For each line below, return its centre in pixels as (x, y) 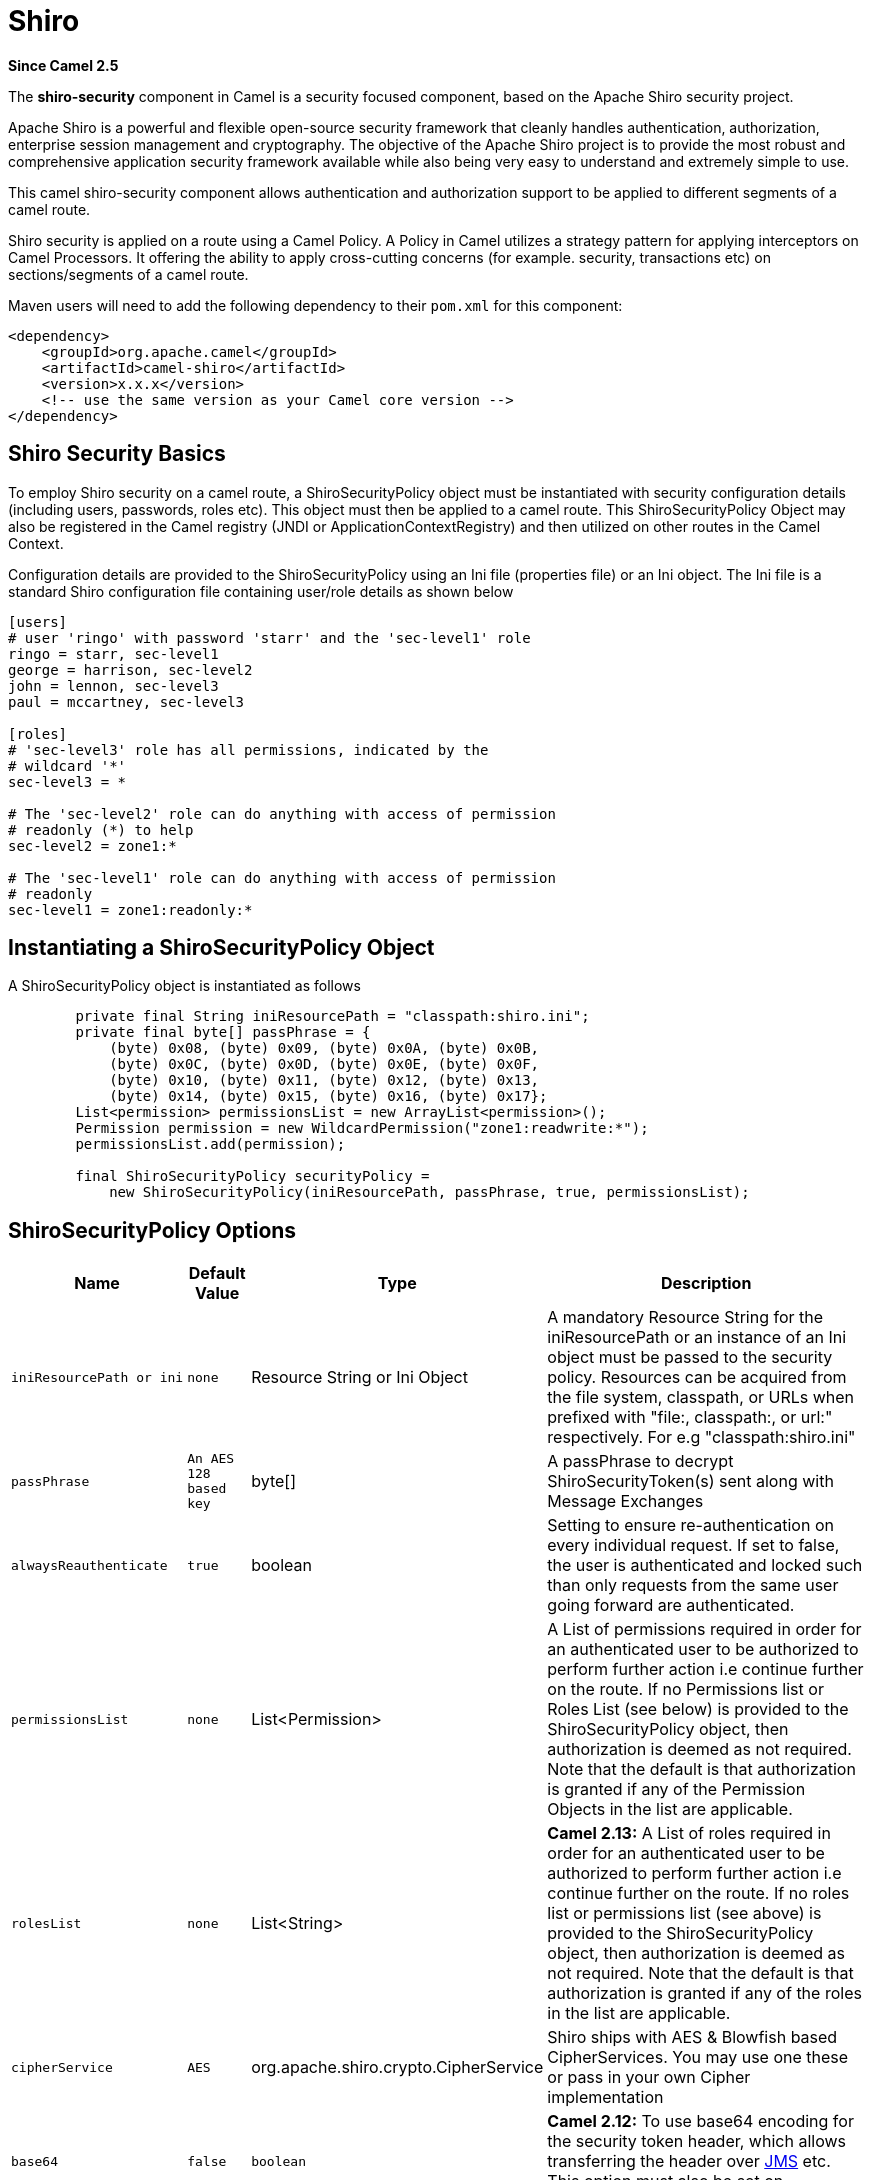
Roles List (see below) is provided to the (698, 1709)
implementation (605, 2097)
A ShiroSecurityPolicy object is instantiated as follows (184, 986)
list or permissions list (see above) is (684, 1913)
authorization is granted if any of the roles (704, 1993)
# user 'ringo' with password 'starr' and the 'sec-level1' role (269, 637)
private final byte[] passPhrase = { (223, 1032)
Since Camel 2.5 (63, 65)
